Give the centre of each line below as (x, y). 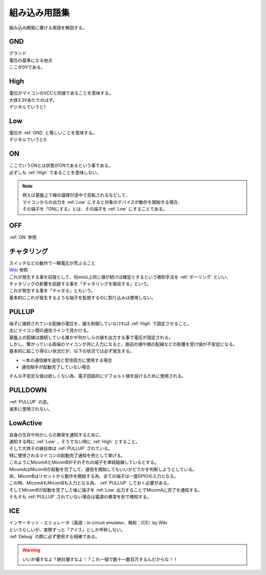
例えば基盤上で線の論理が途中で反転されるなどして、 (76, 195)
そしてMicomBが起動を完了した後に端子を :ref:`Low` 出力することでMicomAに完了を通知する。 (106, 490)
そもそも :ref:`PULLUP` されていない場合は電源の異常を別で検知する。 (80, 497)
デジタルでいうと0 (28, 140)
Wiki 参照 (18, 270)
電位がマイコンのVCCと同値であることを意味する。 (61, 93)
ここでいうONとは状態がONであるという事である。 (61, 166)
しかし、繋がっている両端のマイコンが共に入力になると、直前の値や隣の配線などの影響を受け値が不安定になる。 (123, 344)
